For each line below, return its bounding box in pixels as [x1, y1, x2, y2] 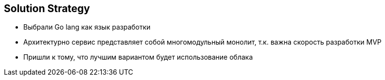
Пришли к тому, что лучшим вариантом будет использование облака [23, 53, 253, 62]
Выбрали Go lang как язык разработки [23, 23, 151, 32]
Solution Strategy [4, 2, 90, 15]
